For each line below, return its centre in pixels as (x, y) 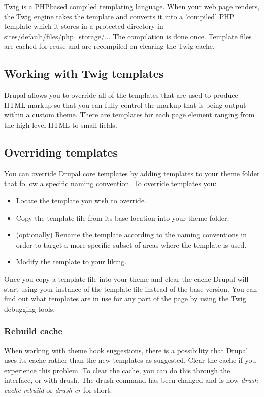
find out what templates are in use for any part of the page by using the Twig (125, 299)
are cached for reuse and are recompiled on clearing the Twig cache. (109, 46)
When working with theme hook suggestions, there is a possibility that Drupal (126, 350)
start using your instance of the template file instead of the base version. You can (131, 288)
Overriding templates (61, 152)
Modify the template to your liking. (71, 262)
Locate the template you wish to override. (81, 200)
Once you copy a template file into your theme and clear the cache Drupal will (126, 278)
